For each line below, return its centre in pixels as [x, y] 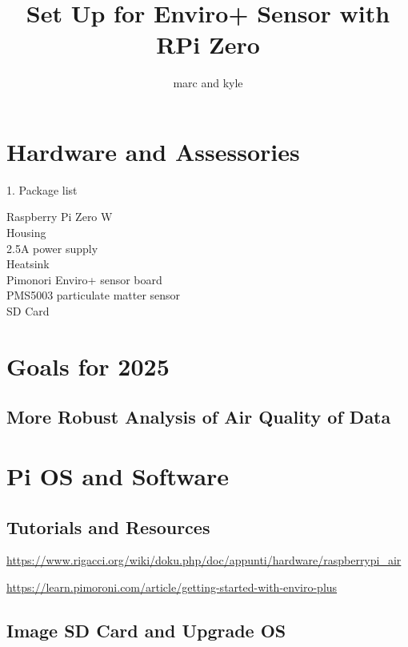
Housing [26, 233]
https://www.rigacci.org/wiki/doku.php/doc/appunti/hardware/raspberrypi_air [204, 560]
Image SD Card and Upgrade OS [146, 630]
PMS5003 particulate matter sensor [94, 295]
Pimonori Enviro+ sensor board [84, 279]
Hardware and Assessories [153, 151]
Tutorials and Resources [108, 526]
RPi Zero [208, 44]
